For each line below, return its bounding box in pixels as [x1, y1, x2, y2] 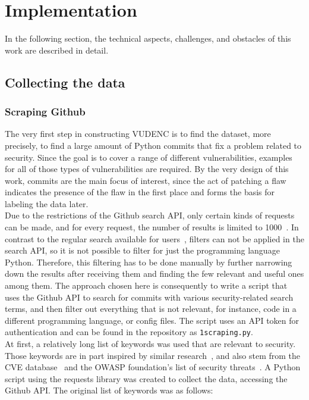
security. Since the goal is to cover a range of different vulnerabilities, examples [5, 151, 292, 163]
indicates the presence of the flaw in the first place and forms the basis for [5, 186, 275, 198]
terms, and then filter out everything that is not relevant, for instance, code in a [5, 302, 297, 315]
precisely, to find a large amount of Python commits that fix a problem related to [5, 139, 302, 151]
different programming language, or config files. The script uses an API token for [5, 314, 299, 326]
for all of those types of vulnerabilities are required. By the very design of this [5, 162, 289, 175]
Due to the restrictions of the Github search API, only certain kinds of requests [5, 209, 295, 221]
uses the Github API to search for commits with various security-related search [5, 290, 294, 303]
